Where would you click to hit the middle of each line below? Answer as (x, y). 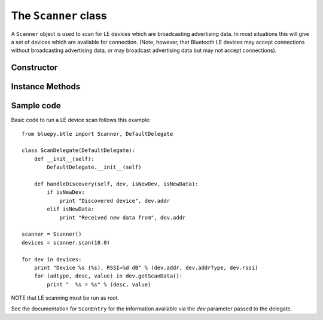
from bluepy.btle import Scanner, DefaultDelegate (97, 134)
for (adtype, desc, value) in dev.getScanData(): (108, 276)
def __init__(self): (64, 159)
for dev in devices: (52, 259)
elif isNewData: (71, 209)
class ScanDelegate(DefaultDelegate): (79, 150)
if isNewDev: (66, 192)
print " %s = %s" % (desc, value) (99, 284)
